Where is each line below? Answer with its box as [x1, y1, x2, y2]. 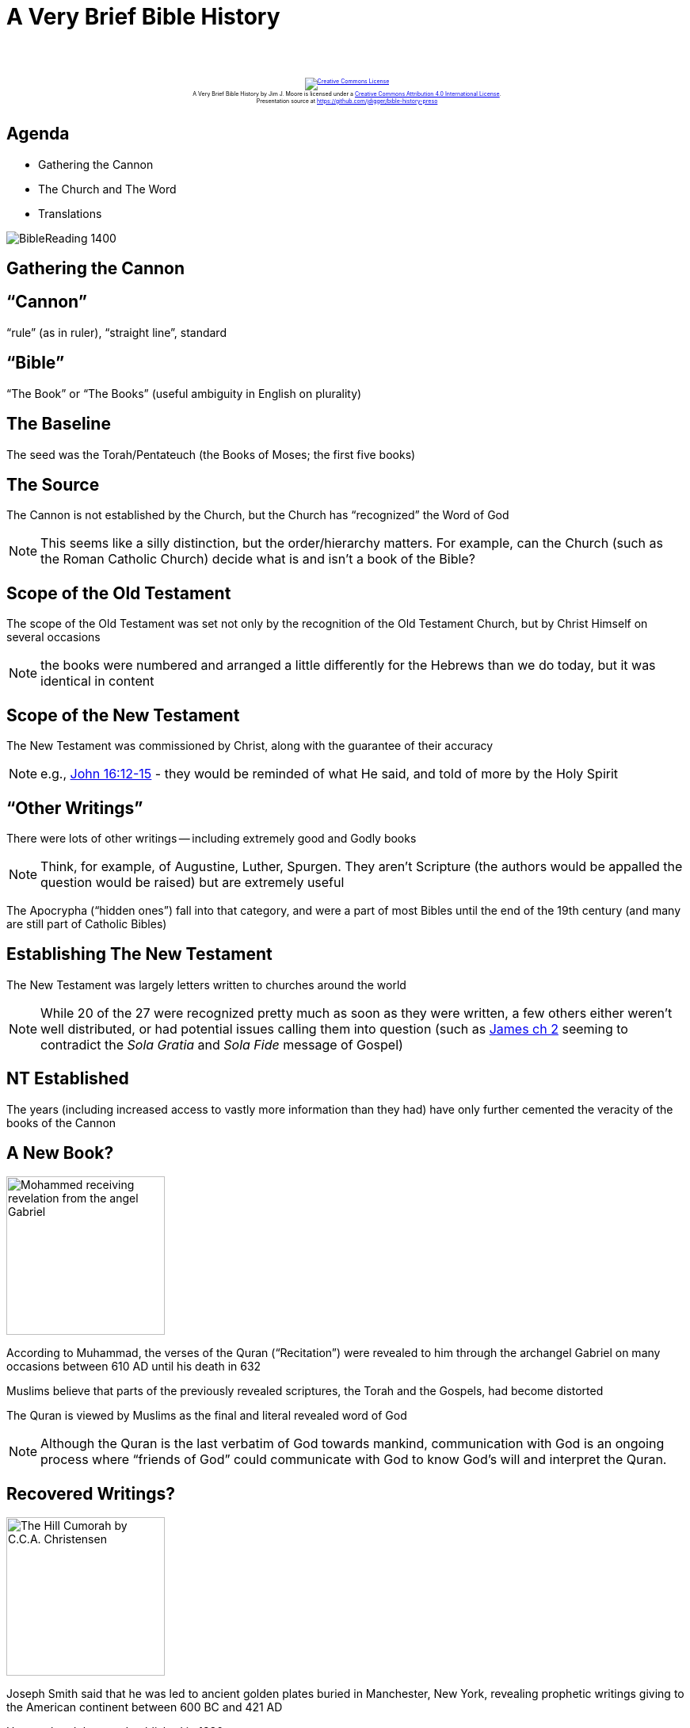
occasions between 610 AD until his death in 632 [6, 1359, 261, 1374]
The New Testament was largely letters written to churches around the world [6, 977, 406, 992]
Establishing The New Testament [6, 944, 273, 965]
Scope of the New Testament [6, 705, 240, 725]
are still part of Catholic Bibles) [6, 916, 167, 931]
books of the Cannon [6, 1115, 116, 1130]
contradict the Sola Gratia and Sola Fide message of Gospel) [40, 1036, 403, 1053]
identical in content [40, 673, 154, 690]
